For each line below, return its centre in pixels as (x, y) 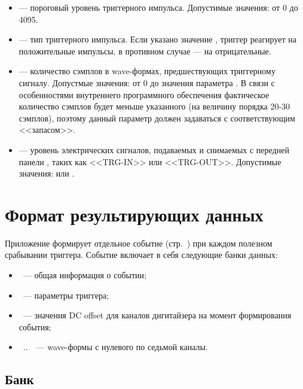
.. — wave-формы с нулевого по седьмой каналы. (115, 347)
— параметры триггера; (66, 295)
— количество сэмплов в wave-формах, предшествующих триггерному (147, 71)
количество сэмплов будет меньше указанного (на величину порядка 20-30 (154, 106)
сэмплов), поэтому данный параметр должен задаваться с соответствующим (157, 118)
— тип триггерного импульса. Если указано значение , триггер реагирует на (157, 39)
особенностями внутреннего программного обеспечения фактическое (144, 94)
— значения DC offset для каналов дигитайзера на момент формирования (157, 315)
